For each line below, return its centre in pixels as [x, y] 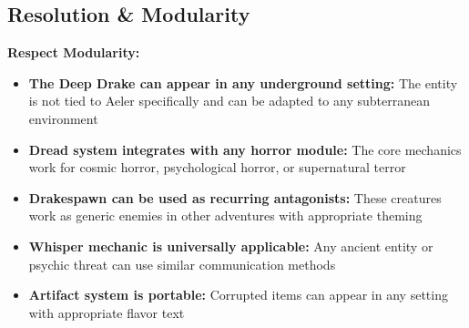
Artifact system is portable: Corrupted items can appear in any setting [238, 295]
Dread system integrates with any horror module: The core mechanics [245, 149]
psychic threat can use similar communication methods [182, 264]
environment [63, 118]
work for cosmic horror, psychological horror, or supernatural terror [217, 167]
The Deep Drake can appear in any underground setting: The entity [243, 82]
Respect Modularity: [74, 52]
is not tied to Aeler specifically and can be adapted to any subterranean [229, 101]
